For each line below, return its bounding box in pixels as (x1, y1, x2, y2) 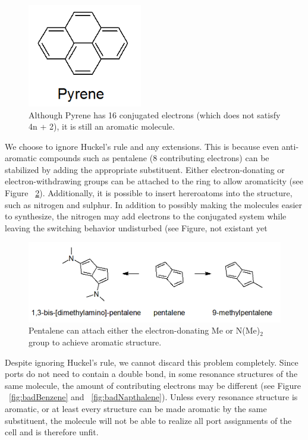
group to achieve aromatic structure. (29, 335, 162, 348)
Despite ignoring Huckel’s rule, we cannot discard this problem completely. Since (5, 356, 298, 368)
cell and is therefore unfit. (5, 426, 99, 438)
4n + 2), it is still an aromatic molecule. (29, 120, 175, 133)
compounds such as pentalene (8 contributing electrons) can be (39, 152, 269, 164)
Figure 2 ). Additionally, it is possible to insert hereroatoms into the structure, (5, 187, 293, 199)
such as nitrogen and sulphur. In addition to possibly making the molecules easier (5, 198, 303, 210)
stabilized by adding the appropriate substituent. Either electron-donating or (5, 163, 285, 175)
